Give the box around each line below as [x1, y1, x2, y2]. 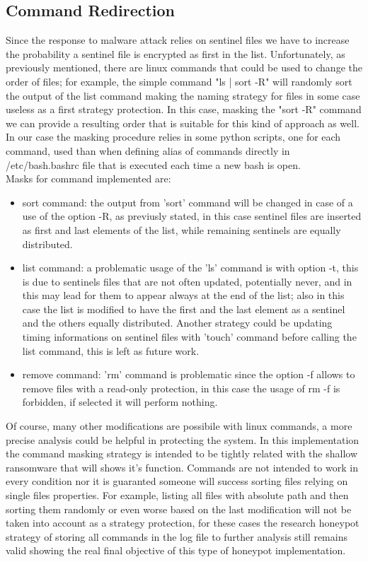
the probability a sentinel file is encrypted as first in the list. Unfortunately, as [6, 46, 345, 61]
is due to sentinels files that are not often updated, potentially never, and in [22, 274, 352, 288]
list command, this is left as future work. [22, 343, 200, 358]
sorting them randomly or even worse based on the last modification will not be [6, 501, 352, 516]
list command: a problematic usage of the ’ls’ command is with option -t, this [22, 260, 359, 275]
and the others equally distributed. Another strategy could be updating [22, 315, 333, 330]
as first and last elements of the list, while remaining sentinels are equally [22, 222, 341, 237]
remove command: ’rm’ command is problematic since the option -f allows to [22, 367, 355, 382]
